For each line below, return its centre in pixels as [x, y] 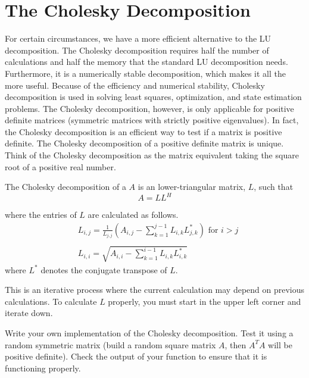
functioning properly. [43, 368]
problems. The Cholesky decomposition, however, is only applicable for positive [149, 108]
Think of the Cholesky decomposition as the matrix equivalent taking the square [152, 155]
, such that [274, 187]
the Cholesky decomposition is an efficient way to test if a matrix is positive [143, 131]
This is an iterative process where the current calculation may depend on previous [155, 290]
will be [280, 344]
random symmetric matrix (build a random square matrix [110, 344]
